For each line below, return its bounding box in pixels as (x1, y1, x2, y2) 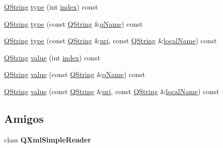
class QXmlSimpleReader (4, 134, 91, 144)
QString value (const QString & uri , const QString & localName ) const (4, 86, 219, 96)
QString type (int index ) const (4, 2, 98, 12)
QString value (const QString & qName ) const (4, 69, 145, 80)
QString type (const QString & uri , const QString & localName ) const (4, 35, 217, 46)
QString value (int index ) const (4, 52, 101, 62)
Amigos (4, 110, 44, 126)
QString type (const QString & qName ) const (4, 18, 143, 29)
